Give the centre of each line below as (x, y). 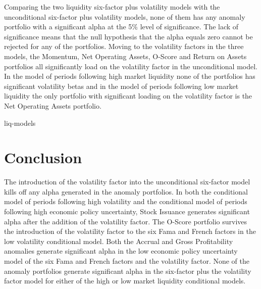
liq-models (20, 123)
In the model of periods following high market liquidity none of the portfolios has (130, 76)
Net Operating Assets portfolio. (53, 105)
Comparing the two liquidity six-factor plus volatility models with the (112, 7)
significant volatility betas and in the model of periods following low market (121, 86)
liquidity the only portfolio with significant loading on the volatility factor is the (128, 96)
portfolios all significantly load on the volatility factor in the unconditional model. (131, 66)
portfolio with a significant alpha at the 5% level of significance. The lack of (121, 27)
